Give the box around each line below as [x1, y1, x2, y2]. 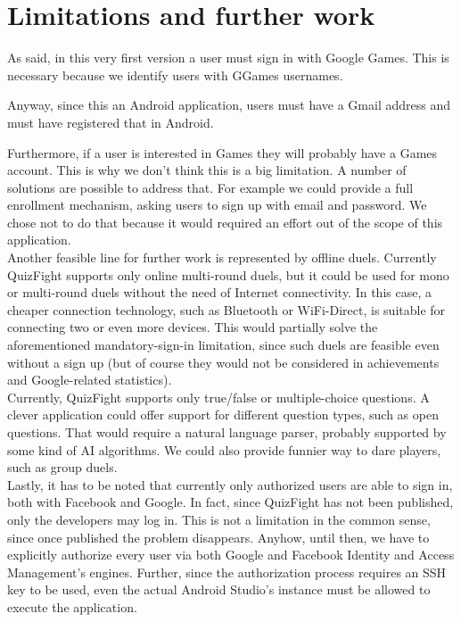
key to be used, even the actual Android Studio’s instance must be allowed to [7, 580, 431, 599]
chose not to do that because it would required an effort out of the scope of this [7, 212, 443, 231]
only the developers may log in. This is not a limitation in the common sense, [7, 510, 431, 528]
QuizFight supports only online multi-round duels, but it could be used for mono [7, 265, 449, 284]
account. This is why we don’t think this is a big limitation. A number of [7, 161, 407, 179]
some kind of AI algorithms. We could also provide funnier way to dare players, [7, 440, 441, 459]
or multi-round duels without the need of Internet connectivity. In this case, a [7, 283, 432, 302]
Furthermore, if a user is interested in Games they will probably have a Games [7, 143, 438, 162]
